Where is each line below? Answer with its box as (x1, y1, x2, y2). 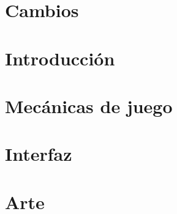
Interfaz (5, 141, 72, 166)
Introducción (5, 45, 115, 70)
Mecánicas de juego (5, 93, 173, 118)
